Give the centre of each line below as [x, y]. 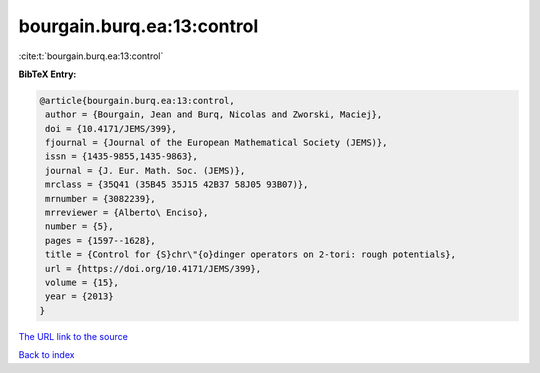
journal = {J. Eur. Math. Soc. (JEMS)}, [145, 170]
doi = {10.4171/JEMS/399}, [111, 128]
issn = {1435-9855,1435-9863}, [122, 156]
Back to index [46, 355]
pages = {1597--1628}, [101, 240]
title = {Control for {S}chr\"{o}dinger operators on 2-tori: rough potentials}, [251, 254]
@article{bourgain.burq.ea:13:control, [137, 100]
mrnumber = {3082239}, [101, 198]
